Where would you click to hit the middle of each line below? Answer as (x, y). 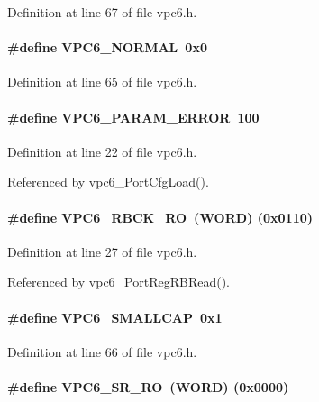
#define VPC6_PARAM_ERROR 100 (133, 117)
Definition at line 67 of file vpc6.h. (102, 12)
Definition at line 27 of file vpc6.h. (102, 251)
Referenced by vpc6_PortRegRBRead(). (119, 282)
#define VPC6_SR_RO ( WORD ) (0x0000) (148, 386)
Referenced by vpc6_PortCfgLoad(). (108, 182)
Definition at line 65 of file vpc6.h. (102, 82)
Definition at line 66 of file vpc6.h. (102, 351)
